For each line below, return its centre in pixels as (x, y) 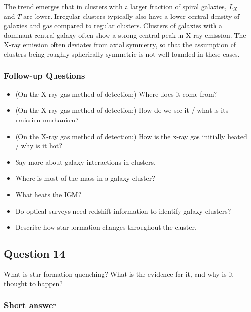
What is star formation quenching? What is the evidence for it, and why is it (119, 273)
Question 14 (35, 253)
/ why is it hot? (39, 146)
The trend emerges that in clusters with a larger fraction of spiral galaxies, (115, 6)
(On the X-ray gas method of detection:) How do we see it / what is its (122, 110)
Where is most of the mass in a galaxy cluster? (85, 178)
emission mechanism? (47, 119)
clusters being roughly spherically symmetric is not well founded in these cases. (122, 54)
